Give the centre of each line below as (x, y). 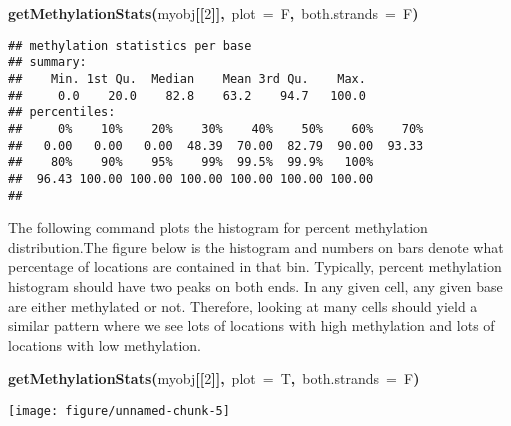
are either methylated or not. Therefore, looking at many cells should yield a (243, 305)
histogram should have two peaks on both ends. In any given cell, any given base (255, 285)
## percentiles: (62, 112)
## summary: (47, 62)
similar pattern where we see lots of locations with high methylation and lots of (251, 325)
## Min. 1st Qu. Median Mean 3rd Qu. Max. (187, 78)
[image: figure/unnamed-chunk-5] (119, 410)
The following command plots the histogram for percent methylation (218, 227)
